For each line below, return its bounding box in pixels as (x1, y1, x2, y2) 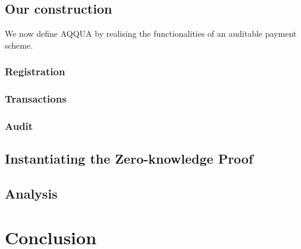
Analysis (5, 184, 58, 203)
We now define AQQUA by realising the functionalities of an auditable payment (5, 27, 297, 40)
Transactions (5, 91, 67, 106)
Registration (5, 64, 65, 79)
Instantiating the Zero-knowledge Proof (5, 149, 253, 168)
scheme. (5, 39, 33, 51)
